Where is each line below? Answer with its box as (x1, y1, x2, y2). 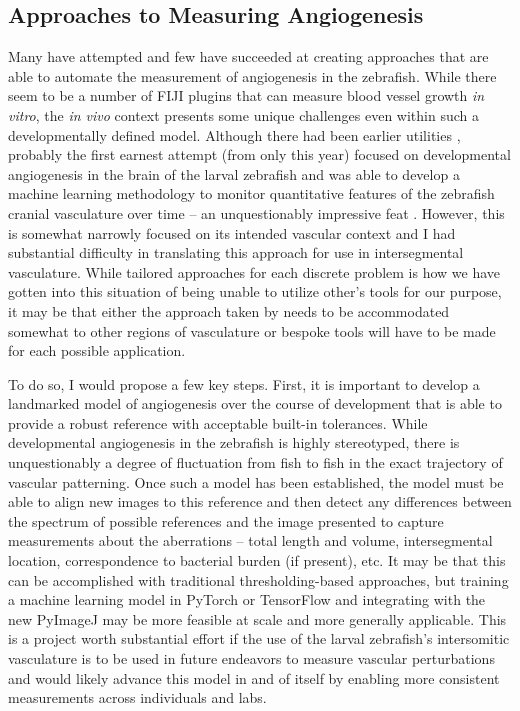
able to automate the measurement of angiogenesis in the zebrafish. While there (8, 65, 497, 86)
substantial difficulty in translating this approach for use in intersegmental (8, 242, 464, 263)
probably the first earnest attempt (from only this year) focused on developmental (8, 144, 511, 165)
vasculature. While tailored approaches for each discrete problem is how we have (8, 261, 501, 282)
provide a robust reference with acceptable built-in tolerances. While (8, 412, 428, 433)
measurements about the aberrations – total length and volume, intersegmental (8, 530, 493, 551)
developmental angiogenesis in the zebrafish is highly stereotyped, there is (8, 432, 460, 453)
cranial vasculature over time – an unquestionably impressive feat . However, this (8, 202, 505, 223)
